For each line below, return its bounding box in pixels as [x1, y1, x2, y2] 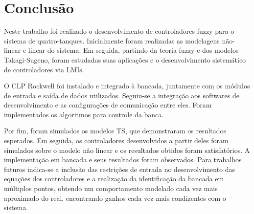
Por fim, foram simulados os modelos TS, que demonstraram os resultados [4, 126, 227, 136]
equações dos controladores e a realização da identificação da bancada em [4, 173, 224, 184]
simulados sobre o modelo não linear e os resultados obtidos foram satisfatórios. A [4, 145, 250, 155]
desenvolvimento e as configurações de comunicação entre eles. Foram [4, 100, 212, 110]
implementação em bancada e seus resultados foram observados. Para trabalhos [4, 154, 242, 165]
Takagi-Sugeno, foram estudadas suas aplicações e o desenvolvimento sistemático [4, 54, 246, 64]
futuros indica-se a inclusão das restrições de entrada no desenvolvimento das [4, 164, 235, 174]
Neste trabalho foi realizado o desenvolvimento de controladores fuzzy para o [4, 26, 234, 36]
